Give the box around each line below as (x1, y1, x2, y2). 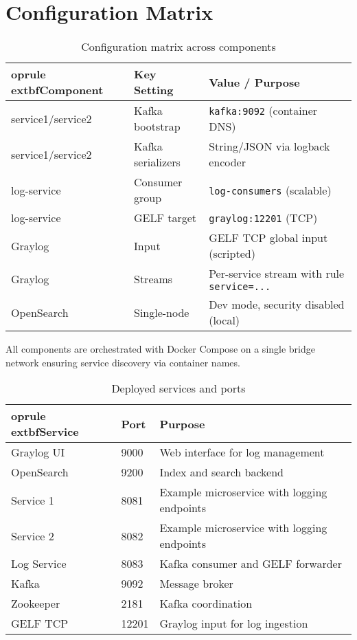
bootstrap (134, 118, 181, 135)
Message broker (159, 575, 233, 592)
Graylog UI (11, 444, 65, 461)
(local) (209, 312, 240, 329)
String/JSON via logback (209, 138, 330, 155)
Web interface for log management (159, 444, 325, 461)
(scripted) (209, 245, 255, 262)
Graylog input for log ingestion (159, 615, 308, 632)
